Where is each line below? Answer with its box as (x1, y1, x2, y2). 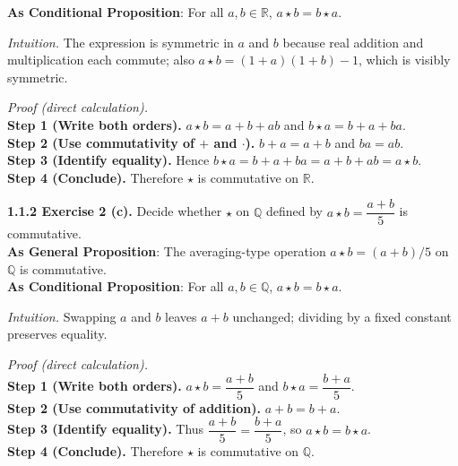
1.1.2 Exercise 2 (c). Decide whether (7, 202, 222, 220)
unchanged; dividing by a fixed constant (232, 306, 452, 325)
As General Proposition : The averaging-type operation (7, 242, 326, 260)
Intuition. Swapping (7, 306, 117, 325)
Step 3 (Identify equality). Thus (7, 419, 204, 438)
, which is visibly (359, 50, 451, 69)
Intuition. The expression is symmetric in (7, 32, 234, 51)
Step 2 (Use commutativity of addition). (7, 398, 261, 417)
